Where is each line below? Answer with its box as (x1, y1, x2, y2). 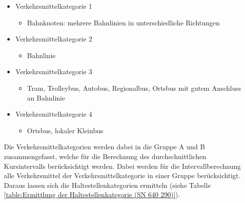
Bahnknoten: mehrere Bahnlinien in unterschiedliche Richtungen (27, 17, 220, 27)
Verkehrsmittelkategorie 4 (15, 109, 92, 119)
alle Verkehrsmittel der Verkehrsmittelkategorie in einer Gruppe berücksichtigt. (4, 170, 241, 181)
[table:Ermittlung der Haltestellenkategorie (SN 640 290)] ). (4, 189, 180, 200)
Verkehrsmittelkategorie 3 (15, 66, 92, 77)
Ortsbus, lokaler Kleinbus (27, 125, 103, 135)
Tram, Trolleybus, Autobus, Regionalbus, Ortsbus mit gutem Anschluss (27, 82, 242, 93)
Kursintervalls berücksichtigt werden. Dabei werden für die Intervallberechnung (4, 161, 241, 171)
